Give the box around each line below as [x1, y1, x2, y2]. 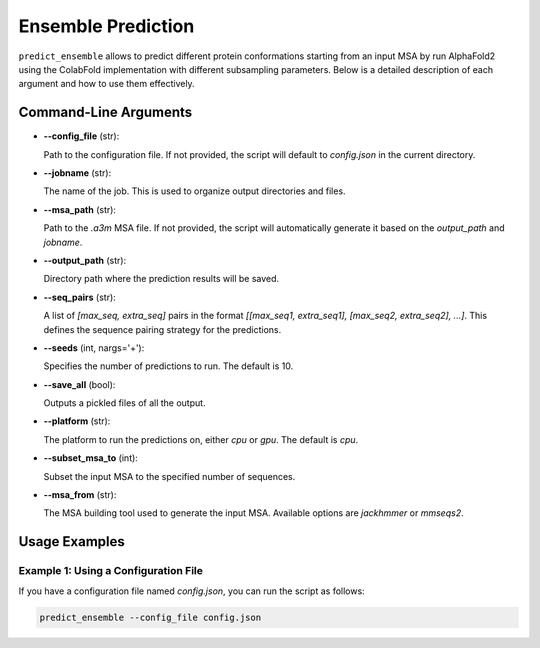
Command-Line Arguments [18, 104, 193, 121]
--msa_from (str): [43, 489, 117, 501]
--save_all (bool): [43, 378, 116, 390]
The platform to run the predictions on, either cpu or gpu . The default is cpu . [43, 433, 359, 445]
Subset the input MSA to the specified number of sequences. [43, 470, 296, 482]
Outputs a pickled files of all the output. [43, 397, 206, 409]
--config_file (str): [43, 130, 120, 142]
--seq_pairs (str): [43, 291, 117, 303]
